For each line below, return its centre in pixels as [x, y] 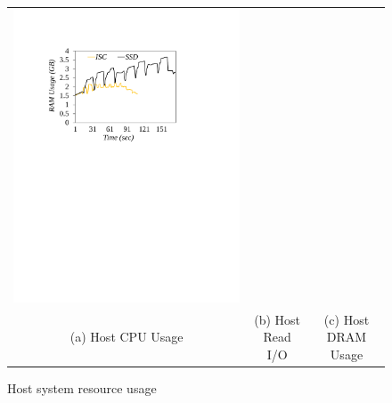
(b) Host [278, 319]
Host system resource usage [82, 388]
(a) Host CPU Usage [127, 337]
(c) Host [347, 319]
